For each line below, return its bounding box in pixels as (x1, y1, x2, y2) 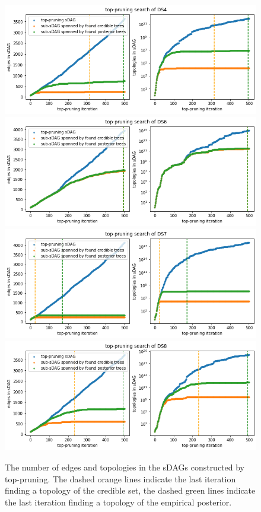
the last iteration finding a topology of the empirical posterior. (5, 495, 232, 508)
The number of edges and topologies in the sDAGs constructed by (5, 461, 245, 473)
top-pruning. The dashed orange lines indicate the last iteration (5, 472, 236, 485)
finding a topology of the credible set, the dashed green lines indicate (5, 484, 256, 497)
